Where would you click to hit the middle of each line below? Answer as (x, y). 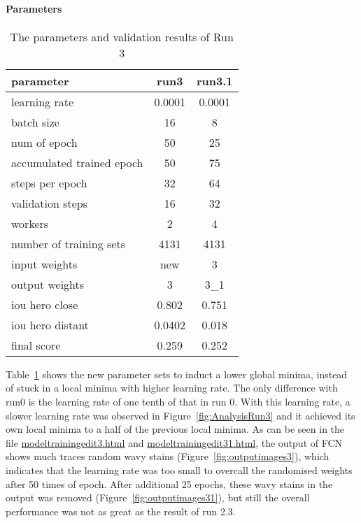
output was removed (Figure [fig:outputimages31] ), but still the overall (158, 497)
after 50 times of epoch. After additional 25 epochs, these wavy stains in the (169, 483)
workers (30, 223)
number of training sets (68, 243)
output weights (48, 284)
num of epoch (44, 142)
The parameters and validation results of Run (122, 36)
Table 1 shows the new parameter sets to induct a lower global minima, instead (177, 374)
